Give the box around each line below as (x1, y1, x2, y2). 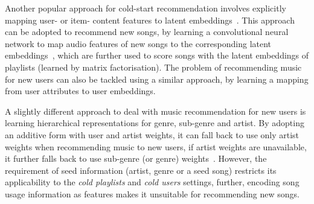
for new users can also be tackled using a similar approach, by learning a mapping (5, 72, 309, 85)
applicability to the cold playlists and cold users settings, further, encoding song (5, 176, 300, 188)
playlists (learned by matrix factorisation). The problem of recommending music (5, 60, 302, 73)
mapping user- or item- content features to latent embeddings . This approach (5, 13, 295, 26)
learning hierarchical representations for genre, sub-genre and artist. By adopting (5, 116, 304, 129)
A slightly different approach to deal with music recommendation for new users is (5, 104, 306, 117)
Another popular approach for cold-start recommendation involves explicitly (5, 2, 286, 14)
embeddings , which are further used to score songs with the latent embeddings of (5, 49, 309, 62)
